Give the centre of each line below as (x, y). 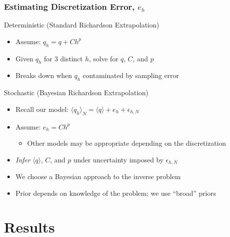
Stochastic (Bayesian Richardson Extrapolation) (76, 92)
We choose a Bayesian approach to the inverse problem (98, 176)
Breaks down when (44, 75)
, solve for (104, 58)
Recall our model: (42, 109)
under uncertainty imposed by (118, 159)
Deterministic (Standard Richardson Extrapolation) (82, 25)
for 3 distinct (63, 58)
